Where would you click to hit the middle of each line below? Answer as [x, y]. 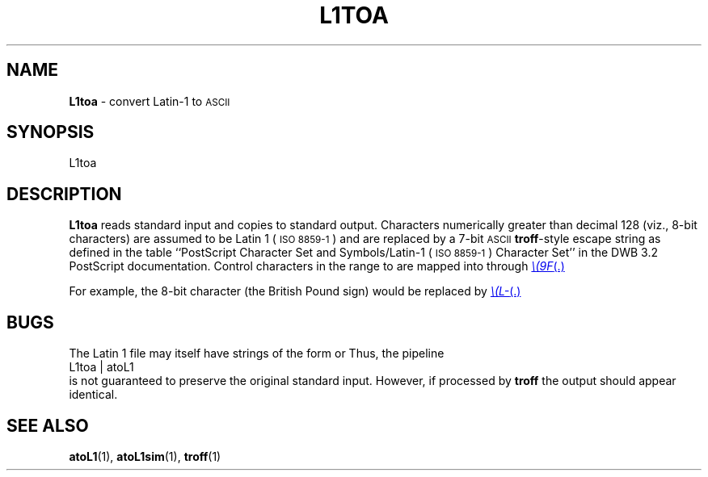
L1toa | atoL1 [101, 367]
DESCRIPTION [64, 194]
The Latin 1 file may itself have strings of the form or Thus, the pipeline [257, 354]
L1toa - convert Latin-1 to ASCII [150, 101]
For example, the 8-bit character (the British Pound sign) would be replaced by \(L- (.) [295, 291]
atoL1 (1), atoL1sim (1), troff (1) [145, 456]
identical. [93, 395]
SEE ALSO [48, 425]
